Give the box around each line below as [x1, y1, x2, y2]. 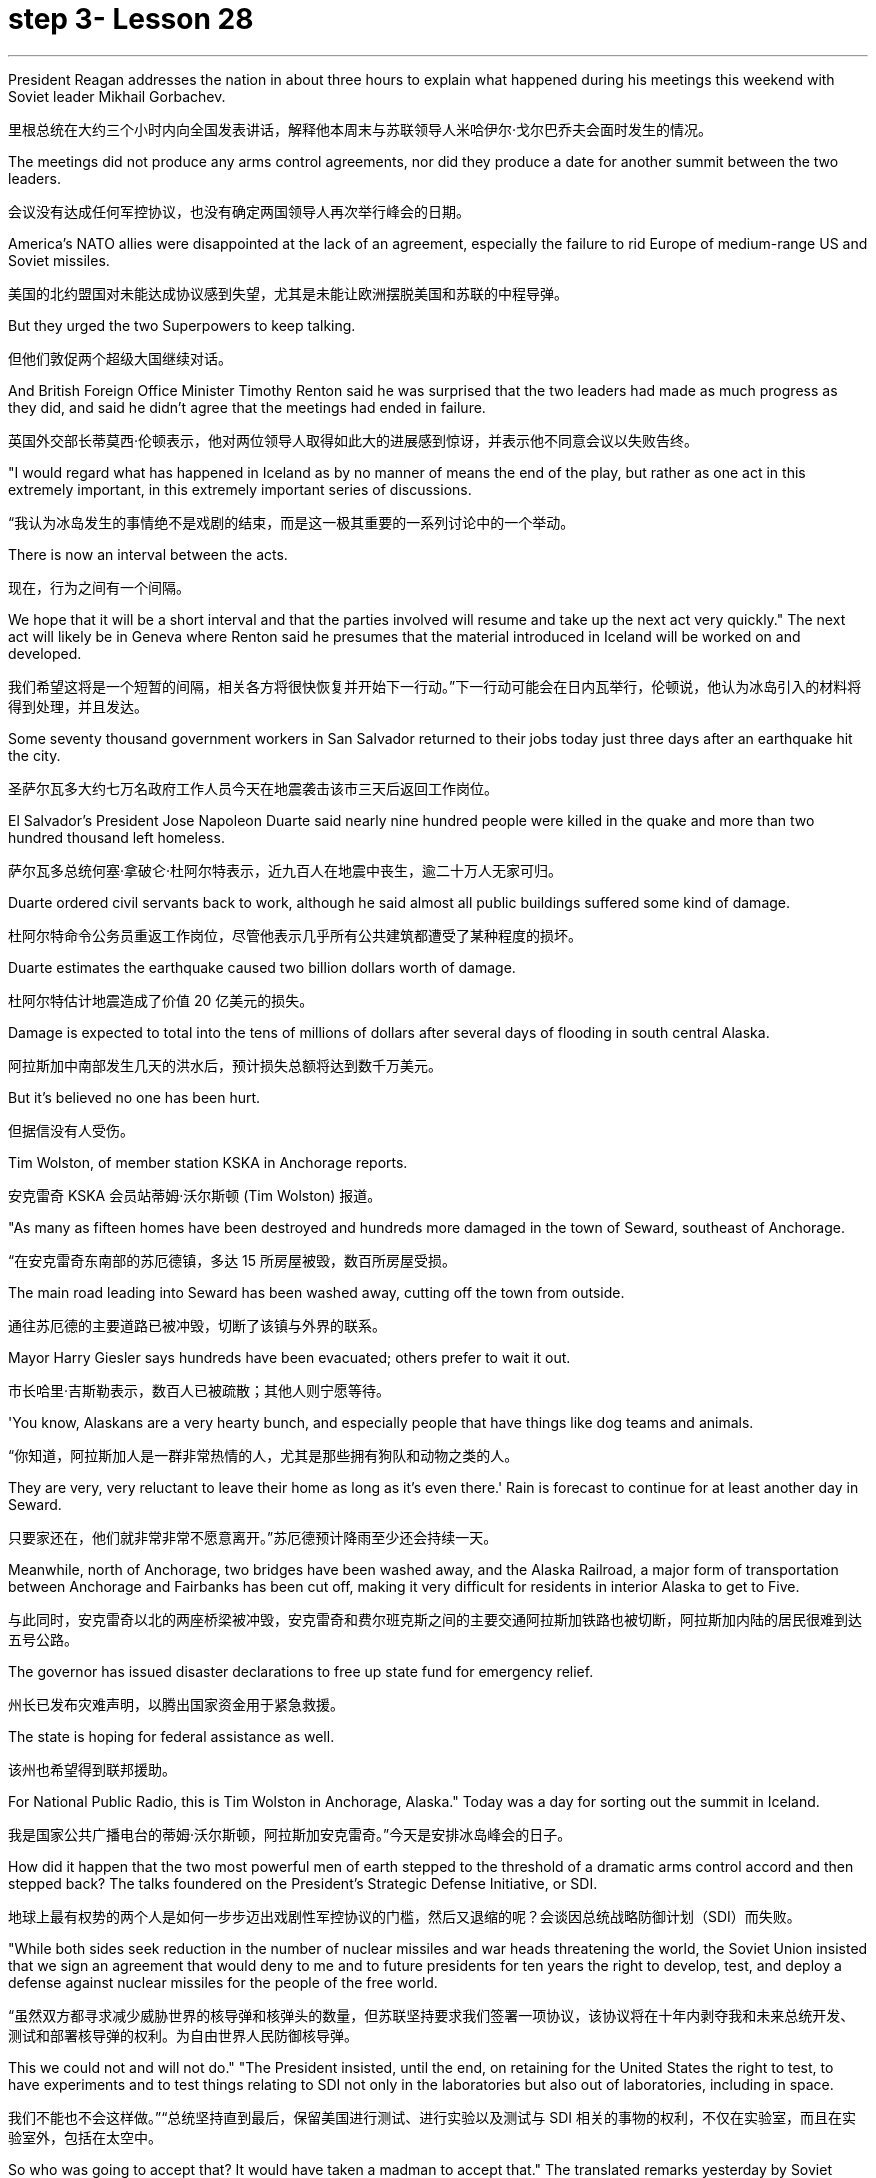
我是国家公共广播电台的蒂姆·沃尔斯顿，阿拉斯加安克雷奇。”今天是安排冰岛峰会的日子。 [8, 1825, 572, 1843]
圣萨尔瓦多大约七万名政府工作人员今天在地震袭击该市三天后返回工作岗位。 [8, 779, 498, 797]
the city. [8, 746, 61, 764]
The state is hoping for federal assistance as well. [8, 1727, 335, 1745]
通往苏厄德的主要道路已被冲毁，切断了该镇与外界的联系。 [8, 1316, 386, 1334]
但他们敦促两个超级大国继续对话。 [8, 349, 232, 367]
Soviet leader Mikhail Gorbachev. [8, 87, 226, 105]
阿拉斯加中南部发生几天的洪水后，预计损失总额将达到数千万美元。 [8, 1056, 442, 1074]
